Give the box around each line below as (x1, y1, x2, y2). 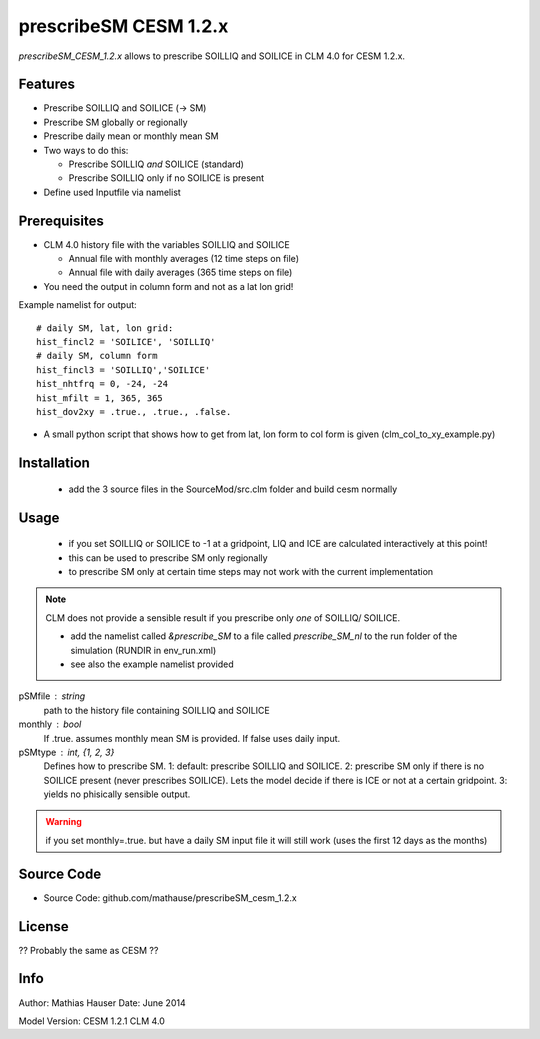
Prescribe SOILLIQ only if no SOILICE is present (68, 172, 265, 184)
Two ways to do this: (43, 144, 129, 156)
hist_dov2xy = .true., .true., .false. (36, 406, 232, 417)
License (18, 918, 69, 935)
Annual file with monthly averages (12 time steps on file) (68, 253, 300, 265)
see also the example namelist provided (70, 658, 234, 670)
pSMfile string (18, 690, 86, 702)
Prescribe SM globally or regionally (43, 116, 189, 128)
